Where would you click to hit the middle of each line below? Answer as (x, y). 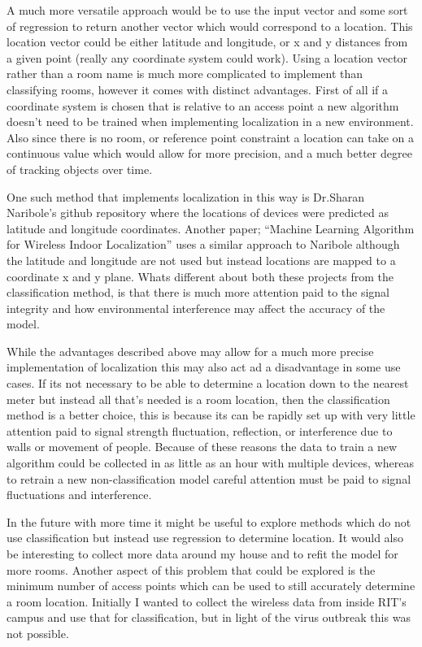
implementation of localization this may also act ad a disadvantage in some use (204, 367)
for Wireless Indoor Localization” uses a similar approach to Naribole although (203, 244)
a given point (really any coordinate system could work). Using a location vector (207, 57)
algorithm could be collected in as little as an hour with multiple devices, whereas (210, 463)
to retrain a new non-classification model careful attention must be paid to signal (209, 478)
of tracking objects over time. (80, 169)
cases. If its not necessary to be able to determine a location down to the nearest (208, 383)
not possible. (38, 633)
